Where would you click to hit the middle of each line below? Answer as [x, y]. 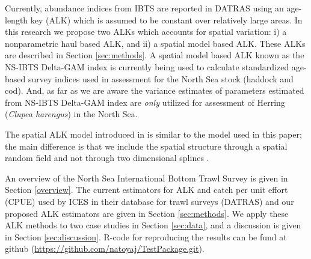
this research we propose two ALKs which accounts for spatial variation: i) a [146, 32]
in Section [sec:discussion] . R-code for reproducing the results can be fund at [146, 236]
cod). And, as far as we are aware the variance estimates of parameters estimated [155, 90]
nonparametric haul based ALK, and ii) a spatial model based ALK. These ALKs [155, 43]
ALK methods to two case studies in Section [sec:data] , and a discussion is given [153, 225]
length [17, 20]
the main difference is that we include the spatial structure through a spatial [146, 146]
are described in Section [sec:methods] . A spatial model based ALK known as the [155, 55]
